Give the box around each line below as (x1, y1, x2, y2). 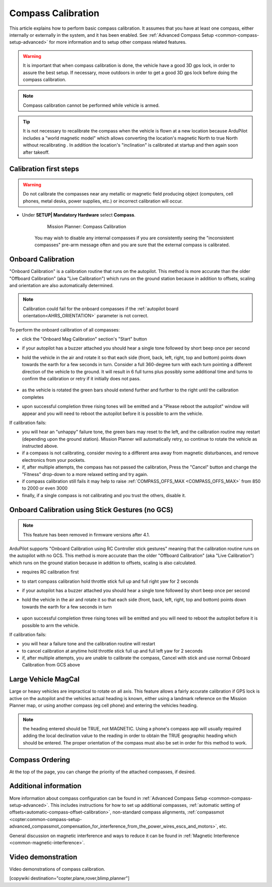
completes (22, 394, 44, 400)
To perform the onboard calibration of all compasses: (9, 326, 120, 332)
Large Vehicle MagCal (9, 675, 80, 684)
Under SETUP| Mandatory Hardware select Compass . (22, 212, 136, 218)
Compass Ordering (9, 756, 71, 764)
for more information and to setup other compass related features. (49, 39, 187, 45)
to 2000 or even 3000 (22, 485, 68, 491)
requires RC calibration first (22, 569, 79, 575)
